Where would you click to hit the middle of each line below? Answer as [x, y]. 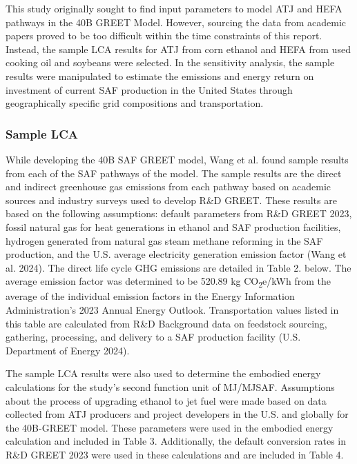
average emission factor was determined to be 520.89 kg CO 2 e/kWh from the [168, 282]
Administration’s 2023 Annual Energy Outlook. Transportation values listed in [172, 310]
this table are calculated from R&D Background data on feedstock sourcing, [166, 323]
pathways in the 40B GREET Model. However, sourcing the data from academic [176, 22]
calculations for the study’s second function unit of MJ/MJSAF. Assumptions [170, 387]
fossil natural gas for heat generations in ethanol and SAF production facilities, [173, 226]
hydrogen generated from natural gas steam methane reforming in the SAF [164, 240]
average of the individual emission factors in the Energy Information [150, 296]
